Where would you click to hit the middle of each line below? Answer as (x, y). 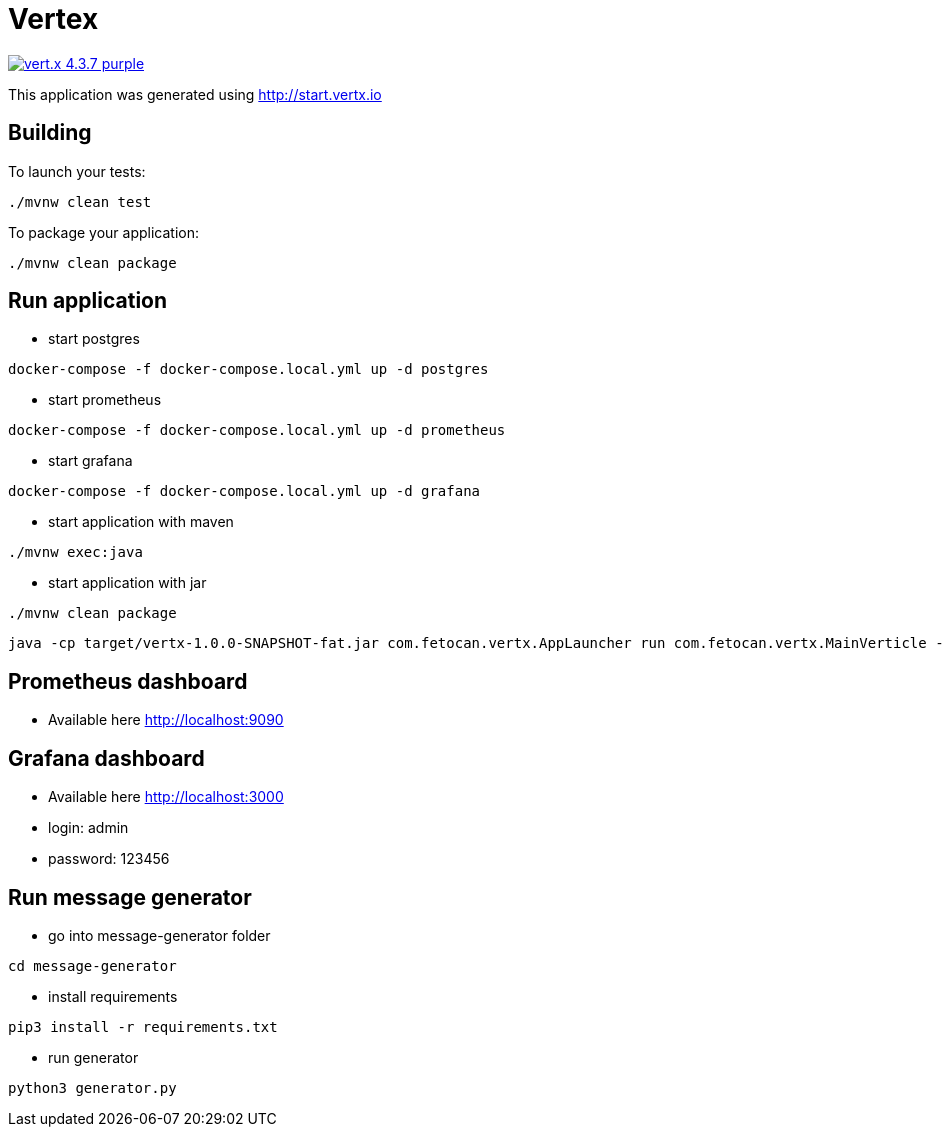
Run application (88, 301)
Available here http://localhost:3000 (166, 797)
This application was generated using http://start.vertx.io (195, 94)
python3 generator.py (92, 1087)
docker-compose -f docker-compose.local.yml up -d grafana (244, 491)
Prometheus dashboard (128, 681)
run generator (93, 1057)
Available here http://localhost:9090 (166, 720)
